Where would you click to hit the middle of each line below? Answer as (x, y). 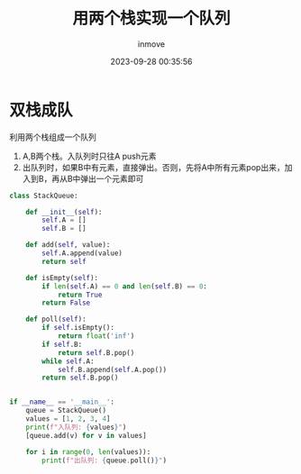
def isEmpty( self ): (62, 278)
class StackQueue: (44, 196)
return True (80, 295)
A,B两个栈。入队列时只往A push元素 (89, 156)
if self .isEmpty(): (78, 328)
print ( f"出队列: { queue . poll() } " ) (105, 460)
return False (66, 303)
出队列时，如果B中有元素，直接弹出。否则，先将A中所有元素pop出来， (154, 167)
